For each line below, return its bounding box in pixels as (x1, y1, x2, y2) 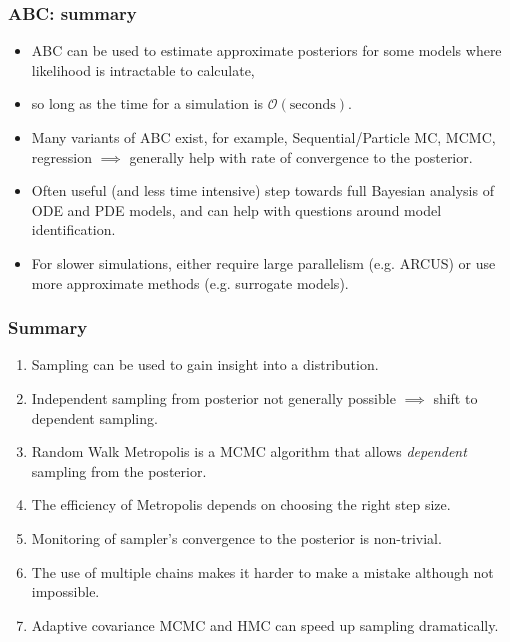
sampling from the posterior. (31, 460, 207, 481)
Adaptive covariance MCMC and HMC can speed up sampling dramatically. (31, 614, 499, 635)
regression (31, 146, 92, 167)
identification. (31, 219, 116, 240)
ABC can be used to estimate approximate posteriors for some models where (31, 40, 502, 61)
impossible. (31, 581, 100, 602)
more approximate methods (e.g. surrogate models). (31, 272, 349, 293)
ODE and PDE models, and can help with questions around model (31, 199, 442, 220)
